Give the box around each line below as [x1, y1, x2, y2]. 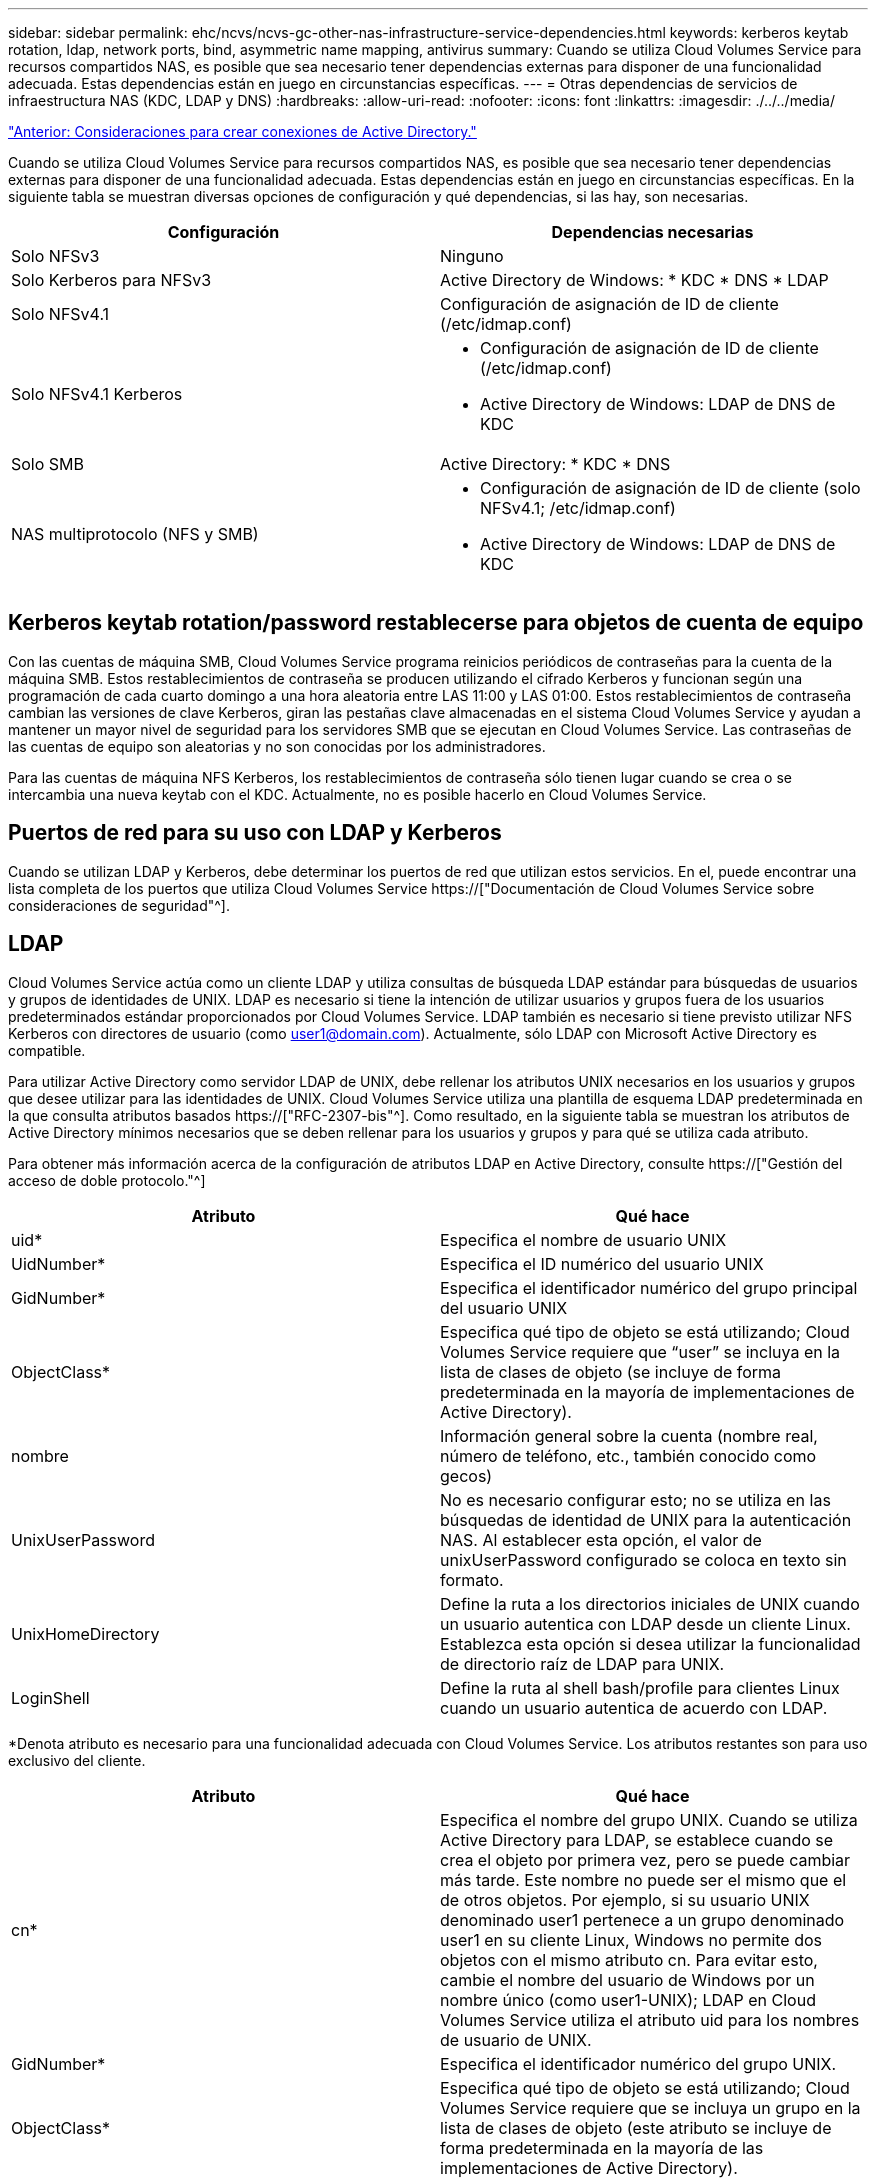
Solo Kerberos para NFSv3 [11, 270, 212, 290]
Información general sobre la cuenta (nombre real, [440, 1425, 818, 1446]
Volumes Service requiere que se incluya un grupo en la [440, 2097, 861, 2118]
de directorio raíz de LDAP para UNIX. [440, 1653, 725, 1674]
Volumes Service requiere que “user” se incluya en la [440, 1341, 841, 1362]
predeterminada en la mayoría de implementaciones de [440, 1381, 855, 1402]
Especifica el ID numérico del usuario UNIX [440, 1253, 764, 1274]
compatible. [8, 1041, 86, 1059]
